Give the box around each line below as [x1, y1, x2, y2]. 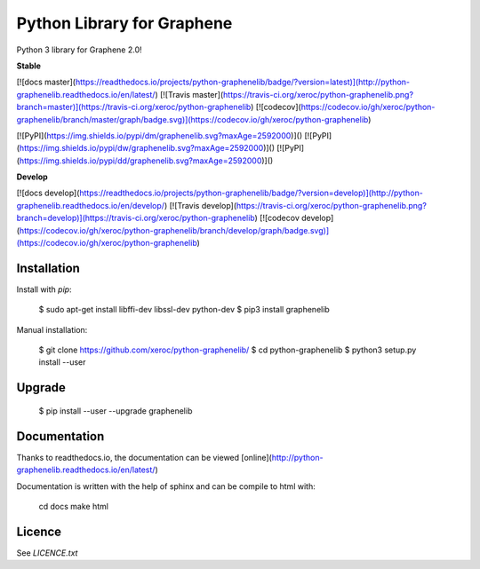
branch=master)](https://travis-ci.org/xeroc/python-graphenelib [16, 102, 252, 113]
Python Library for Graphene [16, 13, 233, 33]
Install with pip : [16, 284, 72, 295]
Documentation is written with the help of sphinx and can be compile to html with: [16, 480, 316, 492]
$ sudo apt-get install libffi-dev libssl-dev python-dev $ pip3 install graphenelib [38, 304, 331, 315]
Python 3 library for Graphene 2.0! [16, 44, 142, 55]
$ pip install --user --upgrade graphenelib [38, 405, 193, 416]
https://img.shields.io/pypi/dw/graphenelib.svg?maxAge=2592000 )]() [19, 143, 276, 154]
